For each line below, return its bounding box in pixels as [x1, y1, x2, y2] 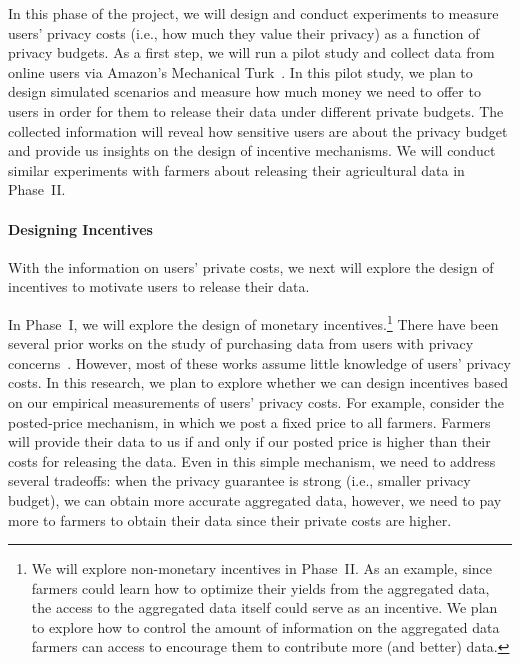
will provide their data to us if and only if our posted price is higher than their [8, 431, 491, 452]
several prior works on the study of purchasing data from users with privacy [8, 333, 474, 354]
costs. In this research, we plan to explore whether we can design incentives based [8, 372, 508, 393]
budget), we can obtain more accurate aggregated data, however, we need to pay [8, 489, 502, 510]
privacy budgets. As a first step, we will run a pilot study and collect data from [8, 42, 495, 63]
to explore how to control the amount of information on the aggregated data [31, 616, 500, 637]
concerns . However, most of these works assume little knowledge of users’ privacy [8, 352, 511, 373]
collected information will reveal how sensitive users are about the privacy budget [8, 120, 508, 141]
